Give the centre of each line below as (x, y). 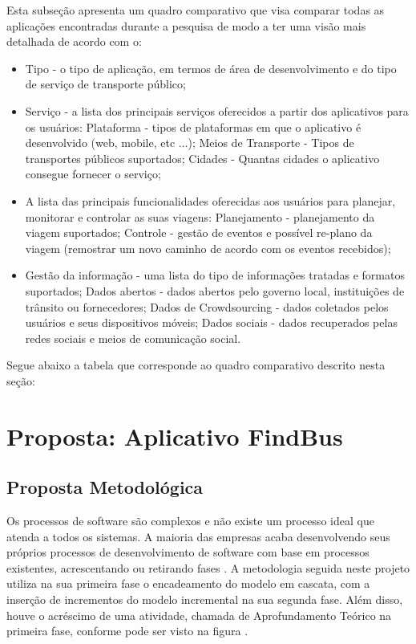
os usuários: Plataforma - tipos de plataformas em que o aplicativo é (193, 126)
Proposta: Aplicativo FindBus (175, 436)
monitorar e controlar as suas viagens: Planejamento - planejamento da (200, 216)
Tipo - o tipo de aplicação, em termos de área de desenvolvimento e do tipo (211, 68)
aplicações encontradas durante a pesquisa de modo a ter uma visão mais (186, 25)
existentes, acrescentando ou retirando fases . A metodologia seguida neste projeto (208, 567)
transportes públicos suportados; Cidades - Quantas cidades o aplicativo (202, 158)
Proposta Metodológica (105, 487)
